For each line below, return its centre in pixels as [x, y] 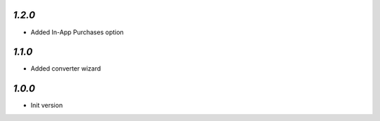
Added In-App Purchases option [77, 32]
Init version [47, 106]
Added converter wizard [66, 69]
